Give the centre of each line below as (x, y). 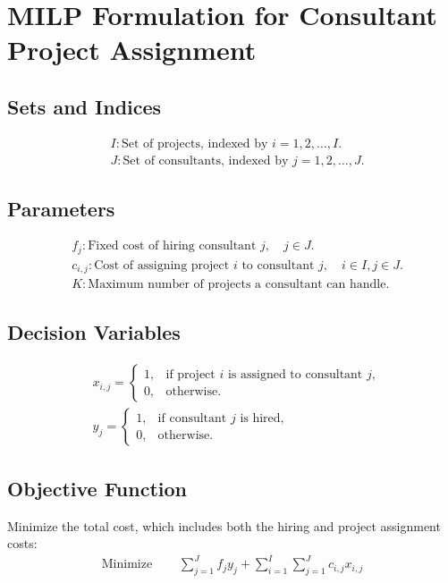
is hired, (262, 418)
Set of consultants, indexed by (206, 161)
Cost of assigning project (162, 265)
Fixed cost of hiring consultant (172, 246)
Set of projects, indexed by (194, 144)
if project (190, 374)
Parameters (61, 209)
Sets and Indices (85, 106)
